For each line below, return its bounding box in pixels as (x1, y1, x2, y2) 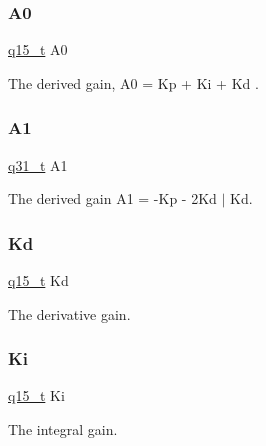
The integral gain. (8, 419, 118, 440)
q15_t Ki (8, 385, 65, 406)
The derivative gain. (8, 303, 131, 324)
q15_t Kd (8, 270, 69, 291)
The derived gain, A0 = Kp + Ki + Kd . (8, 72, 259, 93)
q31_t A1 (8, 154, 68, 175)
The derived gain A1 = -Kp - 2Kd (8, 188, 217, 209)
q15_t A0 (8, 39, 68, 60)
